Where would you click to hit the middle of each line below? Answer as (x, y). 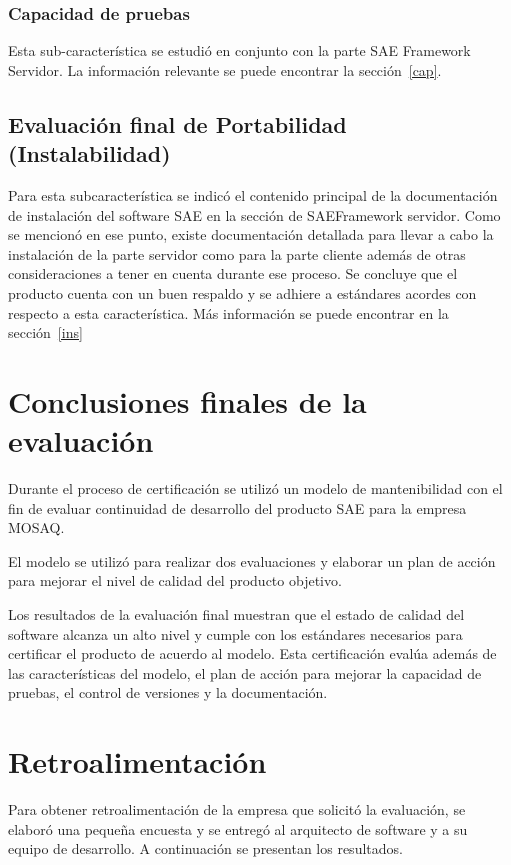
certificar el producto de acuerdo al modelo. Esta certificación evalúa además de (252, 653)
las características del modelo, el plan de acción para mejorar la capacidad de (245, 672)
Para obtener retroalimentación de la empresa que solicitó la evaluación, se (237, 809)
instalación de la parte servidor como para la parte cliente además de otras (237, 253)
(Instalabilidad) (89, 153)
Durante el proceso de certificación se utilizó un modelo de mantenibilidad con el (255, 488)
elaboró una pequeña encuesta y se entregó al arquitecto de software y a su (238, 828)
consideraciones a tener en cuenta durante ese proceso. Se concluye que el (233, 273)
